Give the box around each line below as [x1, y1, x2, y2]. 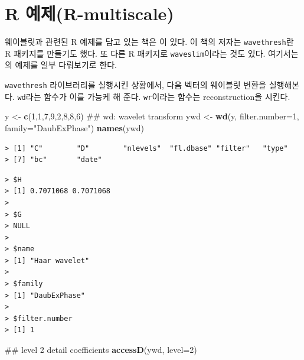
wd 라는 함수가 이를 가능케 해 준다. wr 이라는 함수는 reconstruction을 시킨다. [17, 90, 290, 102]
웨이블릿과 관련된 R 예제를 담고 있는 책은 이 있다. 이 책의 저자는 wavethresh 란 [5, 35, 294, 48]
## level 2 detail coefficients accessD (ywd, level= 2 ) [5, 343, 197, 356]
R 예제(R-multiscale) [5, 1, 174, 25]
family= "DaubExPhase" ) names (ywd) [5, 121, 144, 134]
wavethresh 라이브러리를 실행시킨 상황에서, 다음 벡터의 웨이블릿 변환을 [5, 79, 266, 91]
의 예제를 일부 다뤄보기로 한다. [5, 59, 117, 71]
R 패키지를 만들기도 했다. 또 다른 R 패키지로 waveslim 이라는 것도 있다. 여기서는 [5, 47, 299, 59]
